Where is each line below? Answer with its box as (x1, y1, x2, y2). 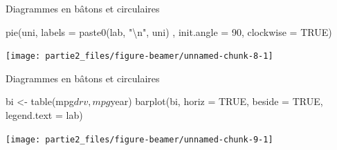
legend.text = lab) (6, 108, 83, 122)
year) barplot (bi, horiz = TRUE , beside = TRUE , (110, 94, 323, 109)
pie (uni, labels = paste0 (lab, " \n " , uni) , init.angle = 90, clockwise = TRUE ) (6, 24, 332, 39)
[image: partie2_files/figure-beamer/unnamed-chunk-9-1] (6, 134, 273, 144)
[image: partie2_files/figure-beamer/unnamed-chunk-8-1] (6, 51, 273, 62)
